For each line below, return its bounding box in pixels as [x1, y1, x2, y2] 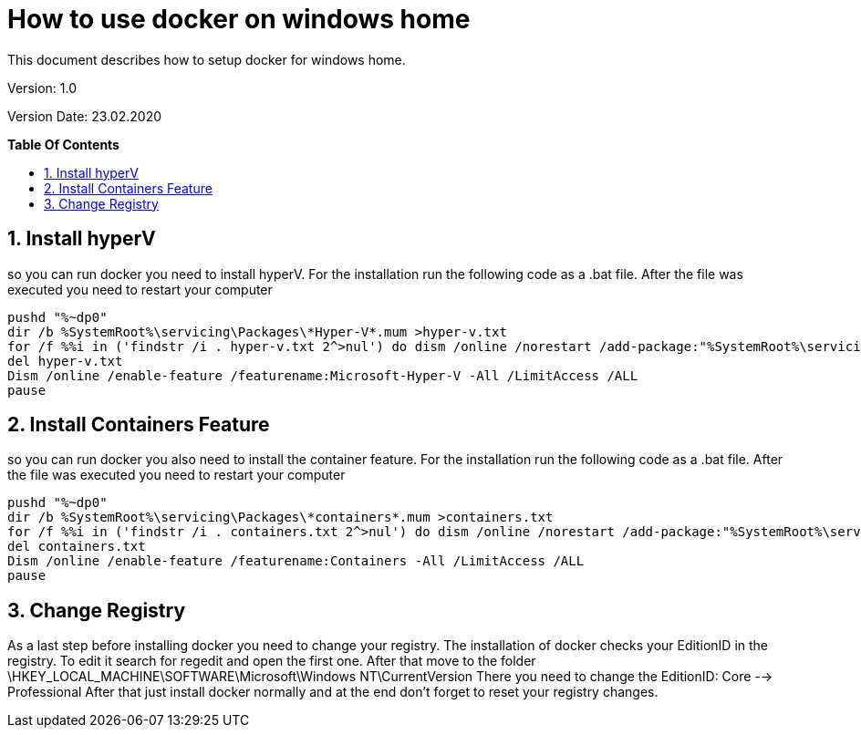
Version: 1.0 [7, 79, 78, 96]
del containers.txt [7, 539, 146, 554]
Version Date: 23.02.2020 [7, 108, 161, 124]
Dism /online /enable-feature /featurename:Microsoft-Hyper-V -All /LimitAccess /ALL [7, 367, 638, 383]
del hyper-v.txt [7, 353, 123, 368]
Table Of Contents [7, 136, 119, 152]
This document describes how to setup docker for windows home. [7, 51, 406, 67]
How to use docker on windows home [7, 4, 471, 35]
